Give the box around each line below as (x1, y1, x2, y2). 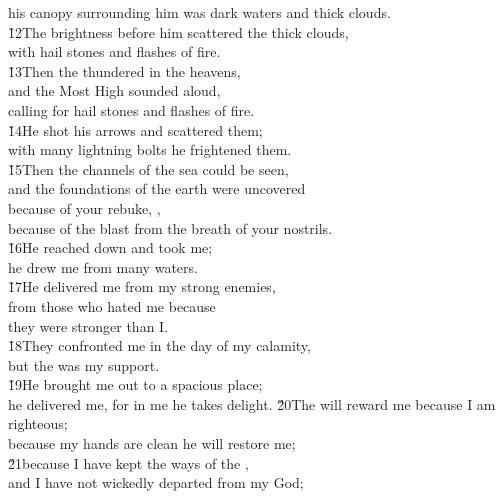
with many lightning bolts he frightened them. (8, 139, 292, 160)
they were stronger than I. (8, 315, 169, 336)
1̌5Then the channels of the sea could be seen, (8, 158, 289, 179)
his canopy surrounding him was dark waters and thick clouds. (8, 2, 391, 22)
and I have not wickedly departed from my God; (8, 472, 304, 493)
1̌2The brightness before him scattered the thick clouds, (8, 21, 349, 42)
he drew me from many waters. (8, 256, 198, 277)
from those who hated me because (8, 295, 216, 316)
